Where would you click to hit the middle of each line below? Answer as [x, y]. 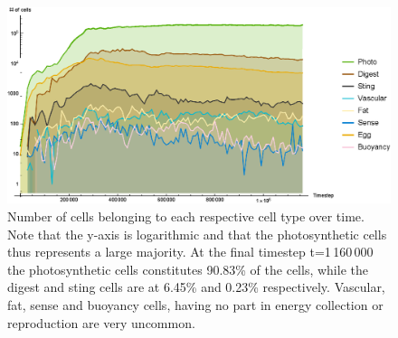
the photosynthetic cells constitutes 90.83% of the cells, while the [188, 269]
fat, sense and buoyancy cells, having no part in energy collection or [195, 304]
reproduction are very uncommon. [101, 322]
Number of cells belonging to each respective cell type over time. [186, 216]
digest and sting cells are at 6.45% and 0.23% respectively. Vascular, [196, 287]
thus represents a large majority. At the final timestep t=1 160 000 [190, 252]
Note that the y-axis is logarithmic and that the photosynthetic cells [197, 234]
